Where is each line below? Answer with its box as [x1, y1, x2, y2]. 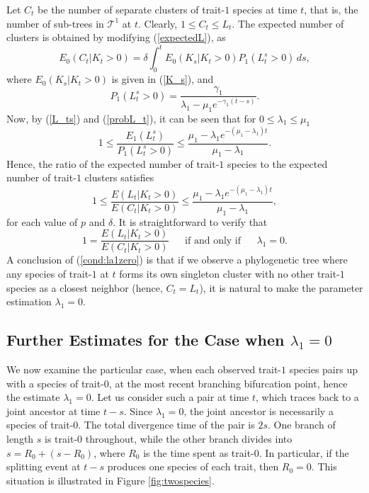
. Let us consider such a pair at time [91, 390, 249, 404]
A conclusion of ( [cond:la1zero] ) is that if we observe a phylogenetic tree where [6, 252, 348, 267]
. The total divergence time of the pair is [78, 417, 255, 432]
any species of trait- [6, 266, 92, 281]
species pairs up [289, 362, 358, 377]
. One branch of [267, 417, 336, 432]
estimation [6, 294, 52, 309]
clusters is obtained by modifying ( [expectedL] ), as [6, 30, 226, 45]
